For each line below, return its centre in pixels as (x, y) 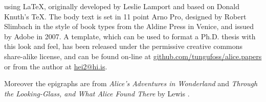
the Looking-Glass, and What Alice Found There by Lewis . (97, 93)
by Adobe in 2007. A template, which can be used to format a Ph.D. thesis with (130, 36)
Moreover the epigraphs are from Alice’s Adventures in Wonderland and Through (131, 83)
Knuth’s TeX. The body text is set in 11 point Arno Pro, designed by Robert (125, 16)
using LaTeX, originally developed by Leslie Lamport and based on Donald (122, 6)
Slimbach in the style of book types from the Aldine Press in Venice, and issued (129, 26)
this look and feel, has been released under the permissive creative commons (124, 46)
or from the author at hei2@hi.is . (56, 66)
